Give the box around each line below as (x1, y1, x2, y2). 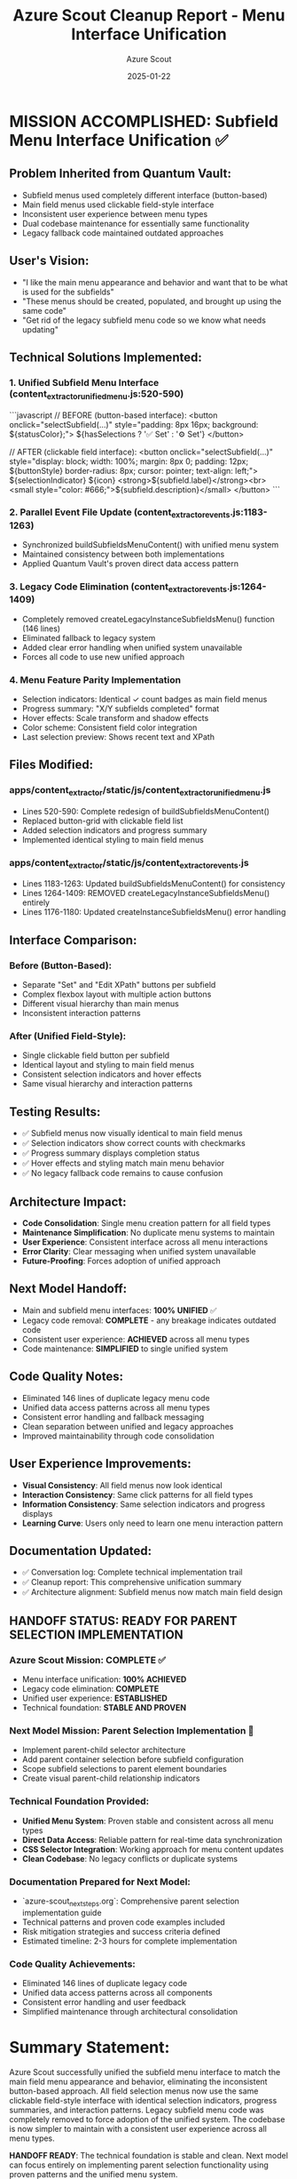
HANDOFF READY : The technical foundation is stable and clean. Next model (9, 2150, 288, 2160)
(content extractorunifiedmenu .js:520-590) (9, 388, 184, 402)
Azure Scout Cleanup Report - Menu (12, 5, 285, 26)
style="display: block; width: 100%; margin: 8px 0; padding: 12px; (9, 455, 249, 467)
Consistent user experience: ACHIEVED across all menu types (21, 1334, 250, 1344)
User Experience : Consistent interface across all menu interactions (21, 1237, 269, 1247)
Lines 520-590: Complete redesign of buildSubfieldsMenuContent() (21, 805, 270, 816)
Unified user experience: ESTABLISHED (21, 1693, 168, 1703)
